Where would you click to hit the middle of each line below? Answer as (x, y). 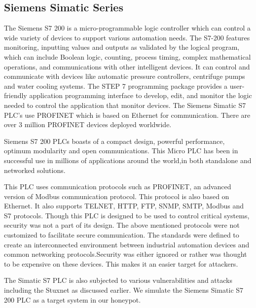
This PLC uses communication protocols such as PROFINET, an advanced (118, 187)
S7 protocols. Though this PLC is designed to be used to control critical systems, (127, 215)
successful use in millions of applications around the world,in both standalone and (128, 160)
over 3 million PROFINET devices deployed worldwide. (88, 124)
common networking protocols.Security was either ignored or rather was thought (126, 254)
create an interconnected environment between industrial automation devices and (127, 244)
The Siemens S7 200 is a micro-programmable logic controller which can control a (128, 28)
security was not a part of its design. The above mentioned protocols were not (122, 225)
